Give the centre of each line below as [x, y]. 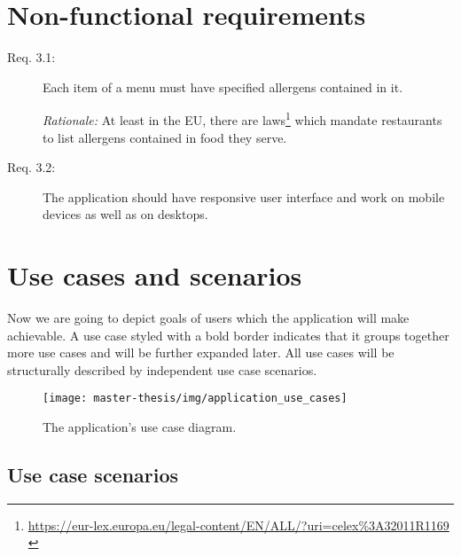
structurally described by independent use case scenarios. [162, 369]
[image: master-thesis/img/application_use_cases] [195, 399]
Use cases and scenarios [155, 275]
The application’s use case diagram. [140, 427]
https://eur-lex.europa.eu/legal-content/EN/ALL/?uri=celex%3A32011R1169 [238, 525]
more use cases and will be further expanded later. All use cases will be [201, 352]
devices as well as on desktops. [125, 214]
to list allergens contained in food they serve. [165, 137]
